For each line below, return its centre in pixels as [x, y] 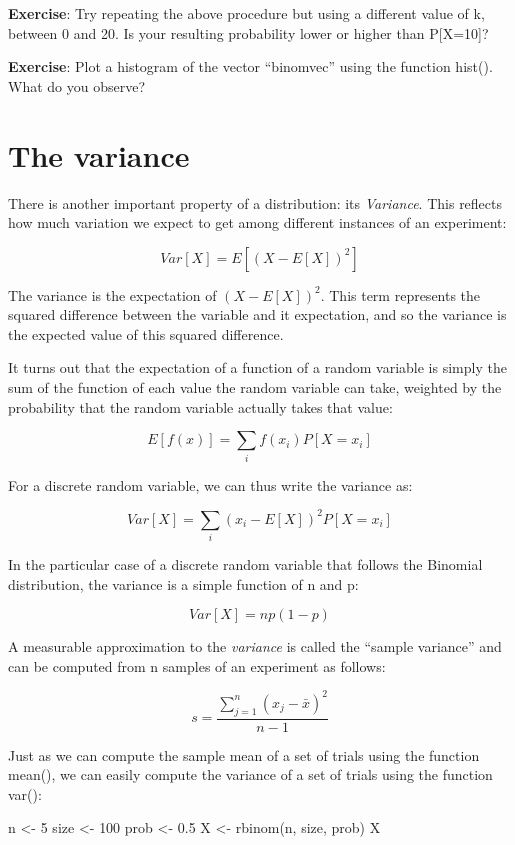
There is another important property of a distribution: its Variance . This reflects [255, 202]
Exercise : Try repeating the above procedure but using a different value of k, [246, 13]
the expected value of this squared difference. [146, 333]
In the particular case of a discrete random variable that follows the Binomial [245, 564]
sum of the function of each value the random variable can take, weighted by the [255, 387]
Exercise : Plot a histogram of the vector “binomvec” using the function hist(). [250, 66]
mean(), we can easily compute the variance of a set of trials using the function [250, 774]
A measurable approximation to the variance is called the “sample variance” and [255, 646]
